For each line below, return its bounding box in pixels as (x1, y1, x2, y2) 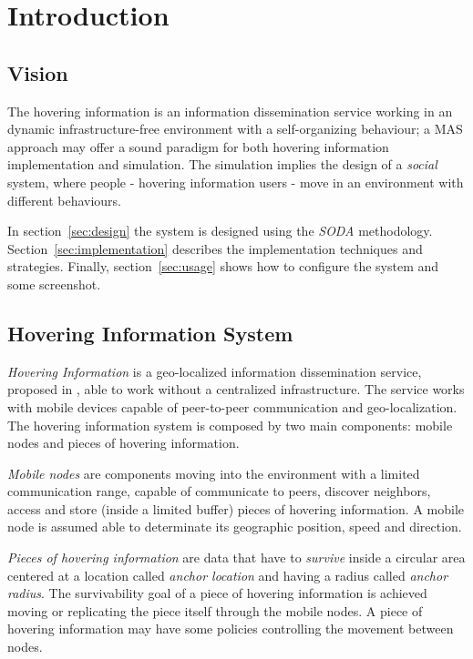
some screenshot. (7, 274, 101, 293)
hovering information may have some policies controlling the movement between (7, 619, 454, 638)
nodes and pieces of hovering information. (7, 433, 240, 452)
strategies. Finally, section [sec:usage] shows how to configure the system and (7, 257, 439, 276)
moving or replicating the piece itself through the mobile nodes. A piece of (7, 601, 423, 620)
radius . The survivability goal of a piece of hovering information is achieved (7, 583, 427, 603)
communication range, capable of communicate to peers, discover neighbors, (7, 482, 431, 501)
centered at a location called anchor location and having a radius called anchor (7, 565, 448, 584)
